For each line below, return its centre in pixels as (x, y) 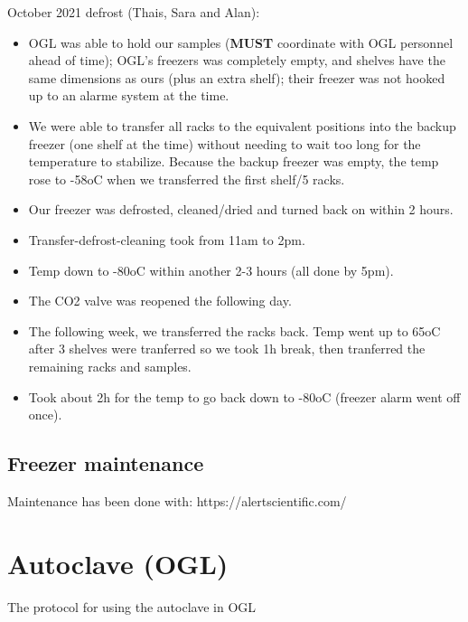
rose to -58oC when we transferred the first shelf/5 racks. (187, 179)
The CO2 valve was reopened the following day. (160, 301)
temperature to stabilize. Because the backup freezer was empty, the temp (234, 161)
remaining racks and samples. (110, 366)
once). (45, 415)
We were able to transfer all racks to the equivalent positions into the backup (242, 125)
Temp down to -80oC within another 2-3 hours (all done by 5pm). (211, 270)
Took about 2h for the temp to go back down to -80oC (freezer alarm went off (244, 396)
